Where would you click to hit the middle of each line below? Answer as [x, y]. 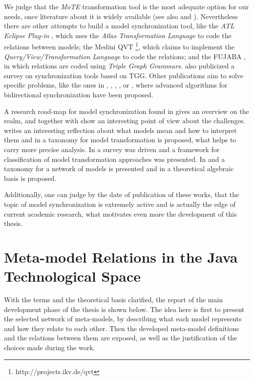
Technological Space [72, 276]
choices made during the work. [50, 347]
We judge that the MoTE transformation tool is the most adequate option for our [127, 6]
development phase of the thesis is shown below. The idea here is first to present [124, 309]
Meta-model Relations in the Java [121, 257]
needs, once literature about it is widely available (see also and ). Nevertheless [121, 16]
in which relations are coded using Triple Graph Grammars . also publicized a [119, 66]
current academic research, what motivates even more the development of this [120, 213]
